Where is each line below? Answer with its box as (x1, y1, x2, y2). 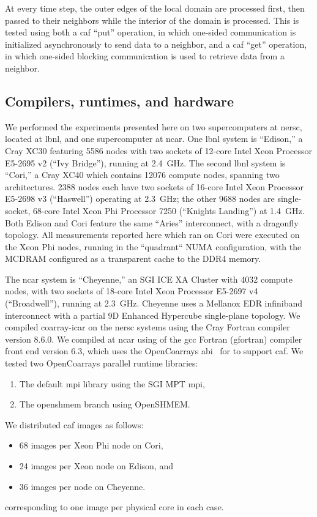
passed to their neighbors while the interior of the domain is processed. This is (5, 13, 299, 26)
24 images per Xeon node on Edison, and (19, 459, 174, 472)
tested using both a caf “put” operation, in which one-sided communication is (5, 26, 296, 39)
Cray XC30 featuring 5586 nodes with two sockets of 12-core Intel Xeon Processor (5, 144, 312, 157)
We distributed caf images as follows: (5, 418, 144, 431)
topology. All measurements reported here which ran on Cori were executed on (5, 228, 300, 241)
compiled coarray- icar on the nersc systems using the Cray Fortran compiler (5, 321, 290, 333)
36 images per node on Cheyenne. (19, 480, 146, 493)
